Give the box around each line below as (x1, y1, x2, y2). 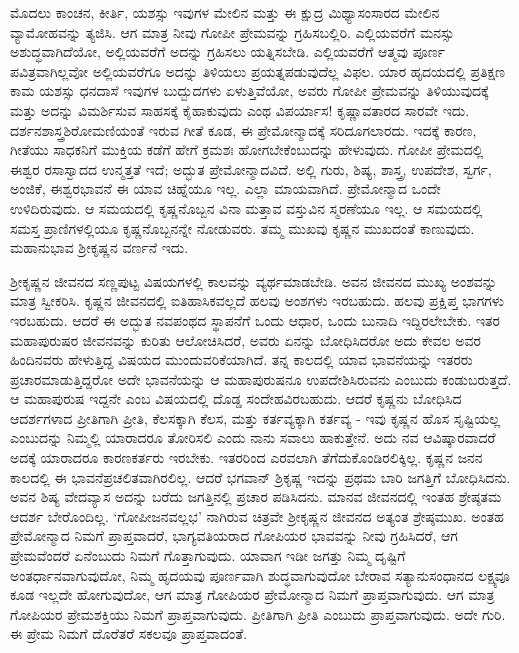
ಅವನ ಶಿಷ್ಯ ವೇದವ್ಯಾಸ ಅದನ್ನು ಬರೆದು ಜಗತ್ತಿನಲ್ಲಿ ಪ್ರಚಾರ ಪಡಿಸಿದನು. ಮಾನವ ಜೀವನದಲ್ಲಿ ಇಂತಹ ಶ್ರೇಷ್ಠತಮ (10, 486, 502, 507)
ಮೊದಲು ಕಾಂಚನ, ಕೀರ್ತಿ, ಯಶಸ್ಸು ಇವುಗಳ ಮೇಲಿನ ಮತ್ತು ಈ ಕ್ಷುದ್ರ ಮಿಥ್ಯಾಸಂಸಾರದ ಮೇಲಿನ (10, 2, 440, 22)
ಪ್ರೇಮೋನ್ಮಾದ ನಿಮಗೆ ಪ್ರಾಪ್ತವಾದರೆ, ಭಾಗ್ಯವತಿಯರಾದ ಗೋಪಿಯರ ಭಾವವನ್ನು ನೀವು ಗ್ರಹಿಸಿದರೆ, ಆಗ (10, 525, 458, 546)
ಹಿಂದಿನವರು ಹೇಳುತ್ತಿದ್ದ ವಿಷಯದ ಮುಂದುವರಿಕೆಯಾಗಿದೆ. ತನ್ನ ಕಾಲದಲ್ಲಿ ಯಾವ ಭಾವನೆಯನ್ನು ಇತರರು (10, 349, 473, 370)
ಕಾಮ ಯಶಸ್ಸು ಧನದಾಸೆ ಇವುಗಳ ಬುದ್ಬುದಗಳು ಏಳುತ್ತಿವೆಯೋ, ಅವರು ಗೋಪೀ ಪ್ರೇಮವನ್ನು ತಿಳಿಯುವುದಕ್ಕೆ (10, 80, 489, 101)
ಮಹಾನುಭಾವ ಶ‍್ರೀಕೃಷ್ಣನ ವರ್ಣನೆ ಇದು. (10, 237, 189, 258)
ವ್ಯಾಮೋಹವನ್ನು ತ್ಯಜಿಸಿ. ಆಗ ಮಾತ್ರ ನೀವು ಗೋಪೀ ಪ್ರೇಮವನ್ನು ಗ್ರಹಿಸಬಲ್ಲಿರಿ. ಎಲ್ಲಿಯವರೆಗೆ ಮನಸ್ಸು (10, 21, 455, 42)
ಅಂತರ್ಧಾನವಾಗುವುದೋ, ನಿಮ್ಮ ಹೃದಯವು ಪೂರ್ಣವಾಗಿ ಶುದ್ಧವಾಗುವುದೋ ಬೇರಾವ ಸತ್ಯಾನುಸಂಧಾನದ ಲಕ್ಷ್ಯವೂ (10, 564, 510, 585)
